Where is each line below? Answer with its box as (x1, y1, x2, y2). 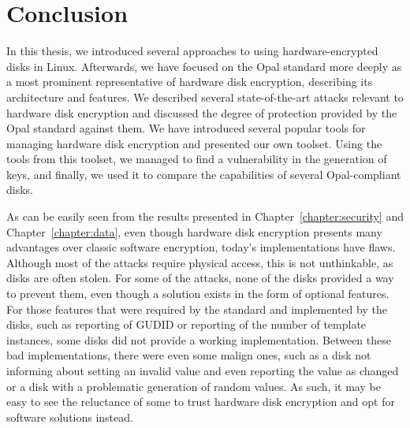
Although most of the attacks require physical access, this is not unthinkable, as (6, 254, 393, 270)
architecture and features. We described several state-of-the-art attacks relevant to (6, 88, 404, 105)
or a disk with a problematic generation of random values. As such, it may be (6, 378, 381, 394)
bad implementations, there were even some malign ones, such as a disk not (6, 347, 371, 363)
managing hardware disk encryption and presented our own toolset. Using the (6, 135, 382, 151)
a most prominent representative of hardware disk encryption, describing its (6, 73, 373, 90)
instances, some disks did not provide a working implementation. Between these (6, 331, 391, 348)
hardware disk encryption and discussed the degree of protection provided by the (6, 104, 397, 121)
